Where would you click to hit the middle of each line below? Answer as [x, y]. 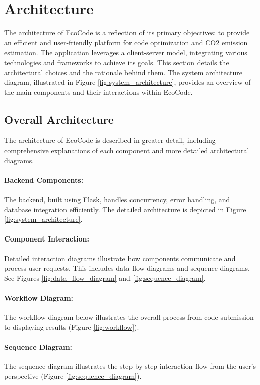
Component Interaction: [47, 239]
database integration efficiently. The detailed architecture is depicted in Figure [125, 209]
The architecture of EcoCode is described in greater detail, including [110, 140]
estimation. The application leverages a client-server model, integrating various [126, 52]
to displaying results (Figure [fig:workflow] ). [72, 327]
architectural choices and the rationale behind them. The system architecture [123, 72]
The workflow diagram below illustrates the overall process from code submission [129, 317]
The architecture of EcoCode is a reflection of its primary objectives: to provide [127, 33]
